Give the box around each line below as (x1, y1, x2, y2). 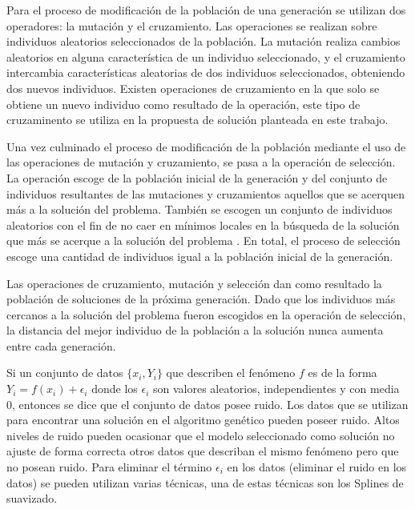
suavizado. (6, 490, 58, 507)
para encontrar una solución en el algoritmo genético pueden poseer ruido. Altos (6, 411, 400, 428)
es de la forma (308, 364, 377, 381)
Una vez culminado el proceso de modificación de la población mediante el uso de (6, 138, 406, 154)
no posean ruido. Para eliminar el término (6, 459, 212, 475)
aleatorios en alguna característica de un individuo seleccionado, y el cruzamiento (6, 48, 405, 65)
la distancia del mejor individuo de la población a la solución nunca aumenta (6, 322, 384, 339)
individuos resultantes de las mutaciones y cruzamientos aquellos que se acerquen (6, 185, 405, 202)
